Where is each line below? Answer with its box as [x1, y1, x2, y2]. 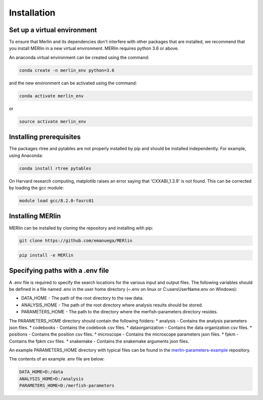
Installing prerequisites [9, 133, 81, 141]
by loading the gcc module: [9, 185, 64, 191]
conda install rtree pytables [19, 166, 92, 171]
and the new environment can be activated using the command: [9, 80, 137, 86]
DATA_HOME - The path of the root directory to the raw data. [21, 295, 144, 301]
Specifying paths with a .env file [9, 267, 109, 275]
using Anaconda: [9, 152, 43, 158]
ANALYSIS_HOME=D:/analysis [19, 376, 84, 381]
